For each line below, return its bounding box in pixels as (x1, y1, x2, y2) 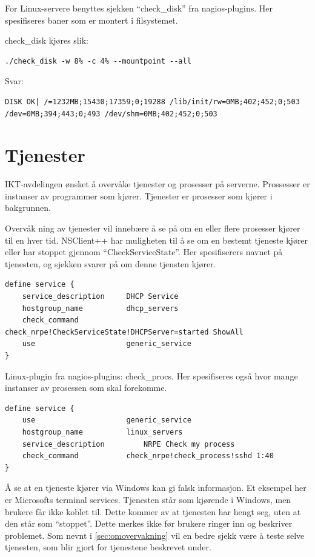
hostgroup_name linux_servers (22, 427, 183, 436)
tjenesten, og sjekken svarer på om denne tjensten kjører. (5, 257, 216, 270)
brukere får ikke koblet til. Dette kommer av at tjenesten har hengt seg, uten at (5, 505, 301, 518)
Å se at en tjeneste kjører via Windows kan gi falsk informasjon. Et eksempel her (5, 481, 307, 494)
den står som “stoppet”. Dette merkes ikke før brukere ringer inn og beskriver (5, 517, 293, 530)
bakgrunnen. (5, 201, 51, 214)
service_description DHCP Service (22, 292, 179, 301)
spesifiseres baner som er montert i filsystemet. (5, 13, 178, 26)
